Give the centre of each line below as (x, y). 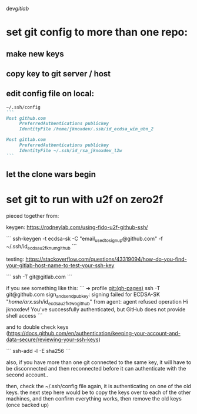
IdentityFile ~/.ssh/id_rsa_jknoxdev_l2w (71, 150)
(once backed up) (28, 405)
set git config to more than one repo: (97, 32)
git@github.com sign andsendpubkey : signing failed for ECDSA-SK (83, 295)
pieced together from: (33, 216)
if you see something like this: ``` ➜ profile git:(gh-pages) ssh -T (83, 288)
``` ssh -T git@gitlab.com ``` (39, 277)
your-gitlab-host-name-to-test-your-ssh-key (60, 265)
